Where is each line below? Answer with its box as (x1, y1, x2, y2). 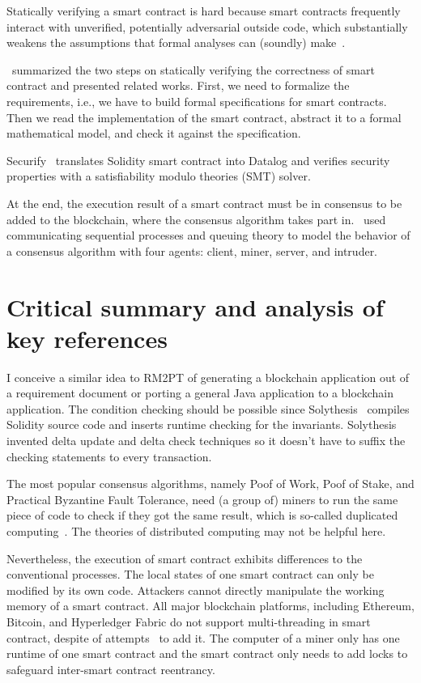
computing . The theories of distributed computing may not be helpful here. (6, 522, 386, 539)
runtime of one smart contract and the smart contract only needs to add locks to (6, 645, 408, 662)
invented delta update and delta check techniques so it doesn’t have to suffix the (6, 432, 406, 448)
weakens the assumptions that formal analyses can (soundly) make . (6, 34, 346, 51)
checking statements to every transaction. (6, 448, 212, 465)
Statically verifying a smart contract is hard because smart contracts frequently (6, 2, 401, 19)
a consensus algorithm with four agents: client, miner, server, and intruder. (6, 242, 378, 259)
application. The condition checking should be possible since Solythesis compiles (6, 400, 410, 417)
